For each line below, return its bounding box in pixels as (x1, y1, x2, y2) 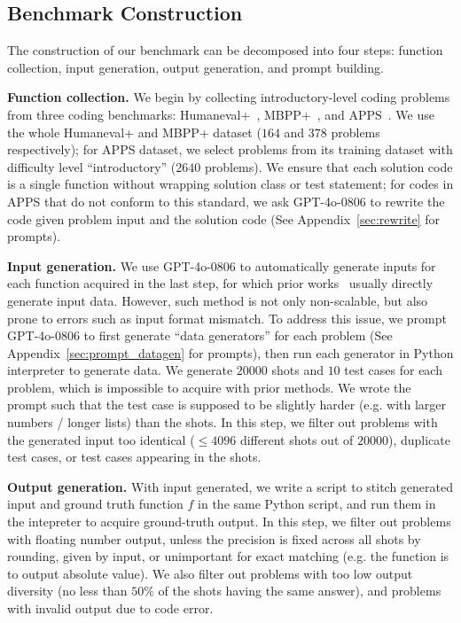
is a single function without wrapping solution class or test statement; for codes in (7, 175, 454, 193)
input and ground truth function (7, 495, 184, 513)
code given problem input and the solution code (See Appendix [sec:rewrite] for (7, 209, 441, 228)
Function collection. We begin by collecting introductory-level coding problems (7, 88, 450, 106)
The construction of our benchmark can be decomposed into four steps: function (7, 41, 443, 59)
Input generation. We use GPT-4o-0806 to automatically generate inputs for (7, 256, 436, 275)
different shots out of (239, 430, 354, 448)
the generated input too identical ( (7, 430, 195, 448)
